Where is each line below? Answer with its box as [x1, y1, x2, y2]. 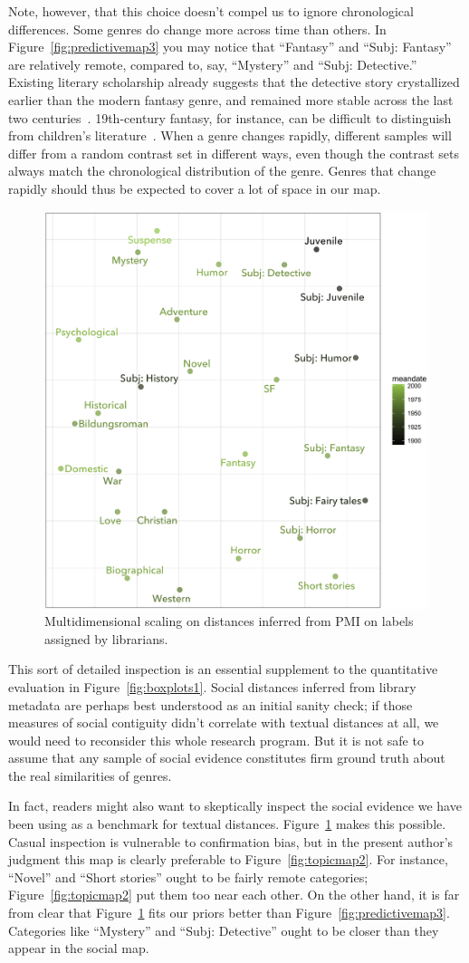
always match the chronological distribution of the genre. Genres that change [8, 161, 436, 180]
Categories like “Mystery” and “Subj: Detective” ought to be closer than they [8, 920, 439, 939]
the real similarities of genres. [8, 766, 172, 785]
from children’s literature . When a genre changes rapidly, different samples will [8, 126, 452, 145]
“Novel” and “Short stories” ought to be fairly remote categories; [8, 867, 368, 886]
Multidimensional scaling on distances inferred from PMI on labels [44, 612, 414, 631]
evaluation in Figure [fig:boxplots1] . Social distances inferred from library [8, 677, 416, 696]
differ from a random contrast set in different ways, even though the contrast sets [8, 143, 460, 162]
